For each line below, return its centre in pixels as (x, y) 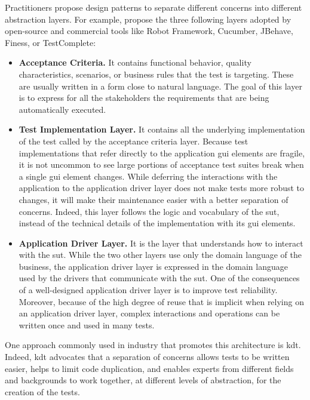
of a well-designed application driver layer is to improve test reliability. (148, 290)
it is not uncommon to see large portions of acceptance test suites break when (161, 164)
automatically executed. (62, 109)
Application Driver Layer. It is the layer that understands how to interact (161, 243)
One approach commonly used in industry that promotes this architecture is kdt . (153, 345)
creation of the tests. (42, 391)
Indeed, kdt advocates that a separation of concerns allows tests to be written (147, 357)
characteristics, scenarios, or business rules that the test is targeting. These (156, 74)
